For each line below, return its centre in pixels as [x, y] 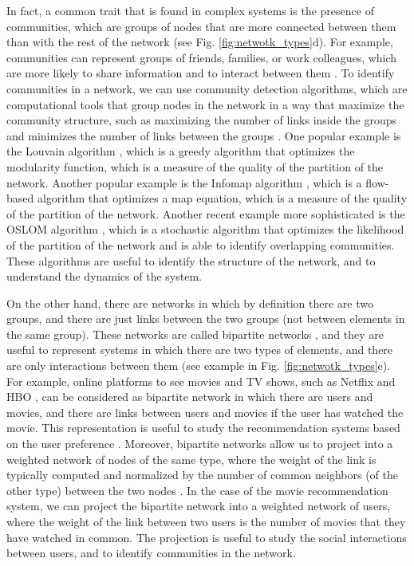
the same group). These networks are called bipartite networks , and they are [195, 334]
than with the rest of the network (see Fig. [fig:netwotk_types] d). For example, [200, 42]
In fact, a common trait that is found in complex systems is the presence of [190, 10]
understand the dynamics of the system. [104, 276]
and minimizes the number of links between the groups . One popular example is [204, 135]
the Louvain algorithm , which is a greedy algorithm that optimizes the [181, 151]
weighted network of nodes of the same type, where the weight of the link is [191, 459]
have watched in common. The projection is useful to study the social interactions [207, 537]
